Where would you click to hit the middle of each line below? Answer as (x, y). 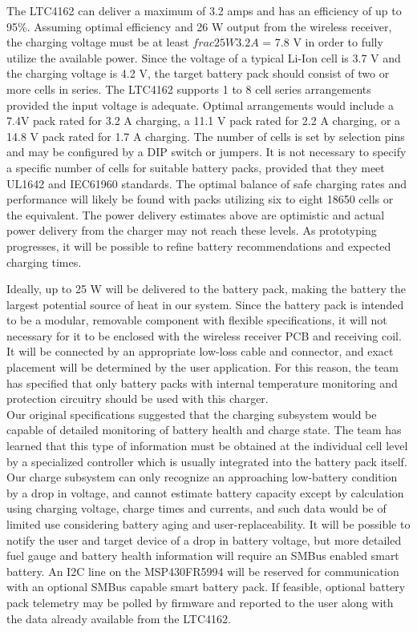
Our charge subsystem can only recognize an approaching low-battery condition (202, 477)
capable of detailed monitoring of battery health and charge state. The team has (204, 430)
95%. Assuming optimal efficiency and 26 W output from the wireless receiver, (199, 26)
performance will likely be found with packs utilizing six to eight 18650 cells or (200, 199)
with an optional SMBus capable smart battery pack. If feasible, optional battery (206, 587)
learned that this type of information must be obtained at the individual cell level (207, 446)
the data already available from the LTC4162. (119, 618)
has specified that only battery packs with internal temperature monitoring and (202, 382)
